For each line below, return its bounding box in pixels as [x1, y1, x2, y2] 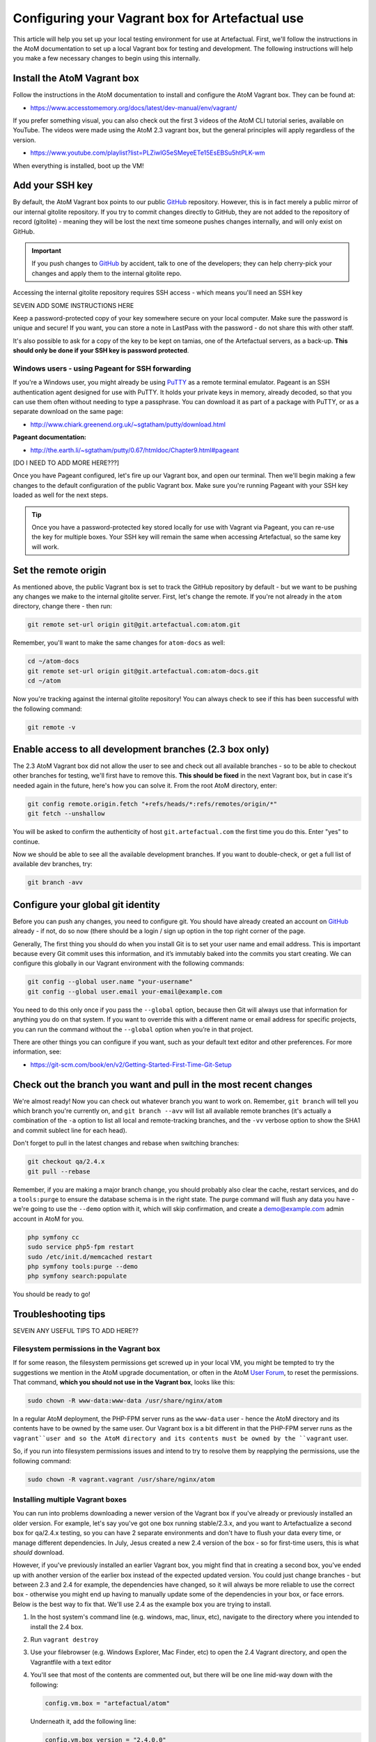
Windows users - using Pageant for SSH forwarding [13, 363, 191, 373]
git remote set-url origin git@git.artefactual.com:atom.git [27, 621, 241, 629]
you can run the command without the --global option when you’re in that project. [13, 1025, 253, 1033]
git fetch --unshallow [27, 810, 105, 818]
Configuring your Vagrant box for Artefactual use [13, 10, 304, 26]
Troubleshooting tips [13, 1309, 106, 1320]
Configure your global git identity [13, 899, 160, 911]
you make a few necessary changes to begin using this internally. [13, 54, 201, 63]
